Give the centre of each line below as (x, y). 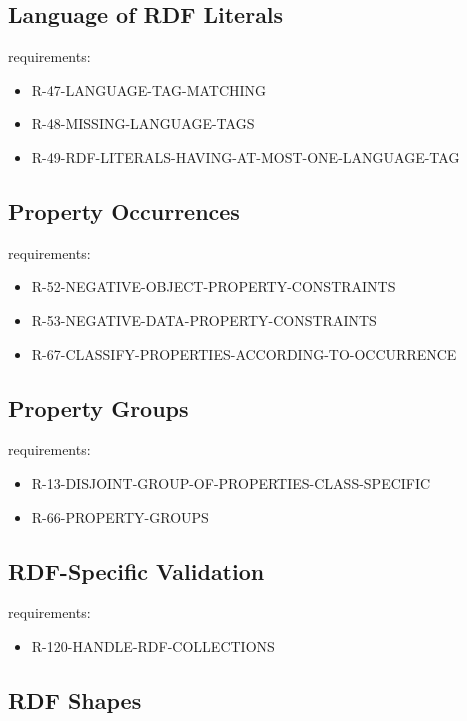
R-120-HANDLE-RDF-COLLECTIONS (153, 645)
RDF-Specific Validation (136, 570)
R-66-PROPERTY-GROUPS (120, 516)
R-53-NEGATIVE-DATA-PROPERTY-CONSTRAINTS (204, 319)
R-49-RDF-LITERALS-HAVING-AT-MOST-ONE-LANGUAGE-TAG (245, 156)
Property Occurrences (124, 210)
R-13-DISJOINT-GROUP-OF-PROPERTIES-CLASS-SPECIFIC (231, 482)
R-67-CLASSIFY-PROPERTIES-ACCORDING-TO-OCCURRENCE (244, 353)
